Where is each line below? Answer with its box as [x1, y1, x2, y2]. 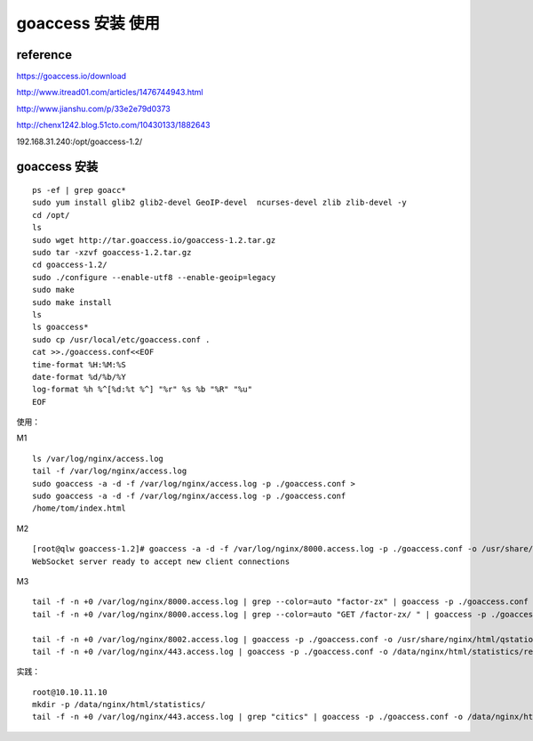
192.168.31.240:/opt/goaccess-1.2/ [16, 136, 143, 147]
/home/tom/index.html [32, 503, 126, 513]
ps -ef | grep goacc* [32, 185, 126, 196]
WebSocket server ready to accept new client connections [32, 556, 290, 567]
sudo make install [32, 297, 113, 307]
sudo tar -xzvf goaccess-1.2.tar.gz [32, 247, 192, 257]
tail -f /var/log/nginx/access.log [32, 466, 187, 476]
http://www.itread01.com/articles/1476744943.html [16, 87, 203, 98]
